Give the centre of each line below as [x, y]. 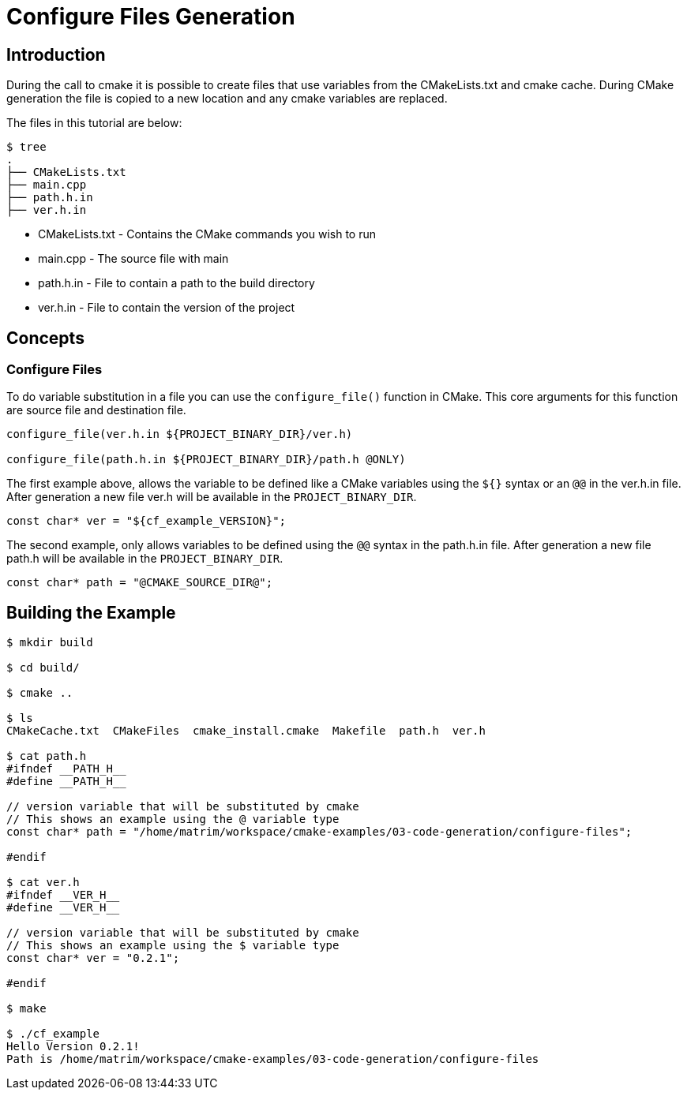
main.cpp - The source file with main [133, 259]
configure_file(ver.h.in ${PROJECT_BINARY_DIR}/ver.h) [180, 434]
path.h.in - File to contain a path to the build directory [176, 283]
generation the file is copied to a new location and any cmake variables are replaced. [227, 99]
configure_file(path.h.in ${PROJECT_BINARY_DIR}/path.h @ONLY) [206, 460]
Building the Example [91, 612]
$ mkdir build [50, 643]
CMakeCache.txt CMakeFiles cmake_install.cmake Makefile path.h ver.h [246, 731]
